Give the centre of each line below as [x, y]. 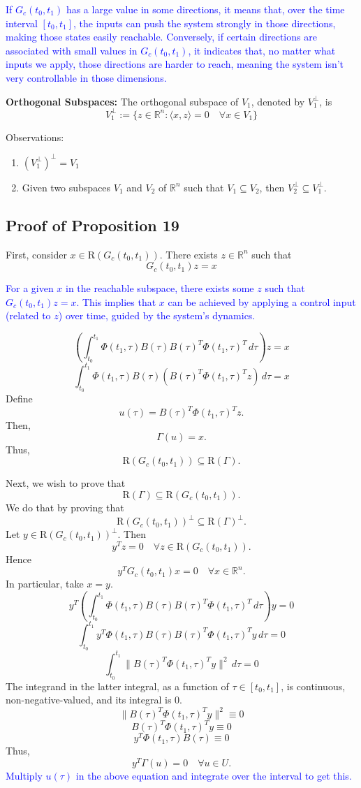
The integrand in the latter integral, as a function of [117, 686]
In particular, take [45, 584]
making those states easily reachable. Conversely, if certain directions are [161, 37]
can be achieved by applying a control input [262, 301]
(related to [28, 315]
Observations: [35, 137]
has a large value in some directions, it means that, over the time [205, 9]
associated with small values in [72, 50]
